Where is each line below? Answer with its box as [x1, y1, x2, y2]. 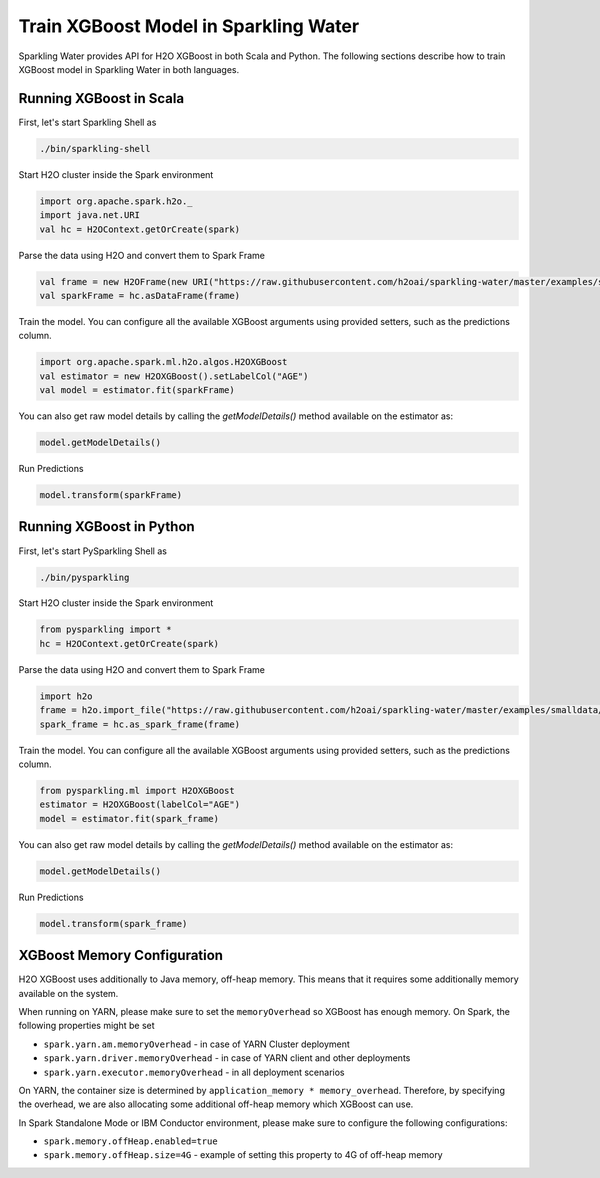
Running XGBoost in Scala [18, 90, 185, 107]
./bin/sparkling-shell [39, 143, 151, 154]
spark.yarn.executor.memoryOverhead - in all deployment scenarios [43, 1066, 345, 1078]
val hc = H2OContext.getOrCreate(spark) [39, 223, 240, 235]
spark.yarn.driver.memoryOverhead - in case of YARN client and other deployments [43, 1052, 411, 1064]
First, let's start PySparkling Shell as [18, 545, 167, 557]
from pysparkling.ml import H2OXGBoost [39, 785, 235, 796]
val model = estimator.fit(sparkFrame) [39, 385, 235, 396]
